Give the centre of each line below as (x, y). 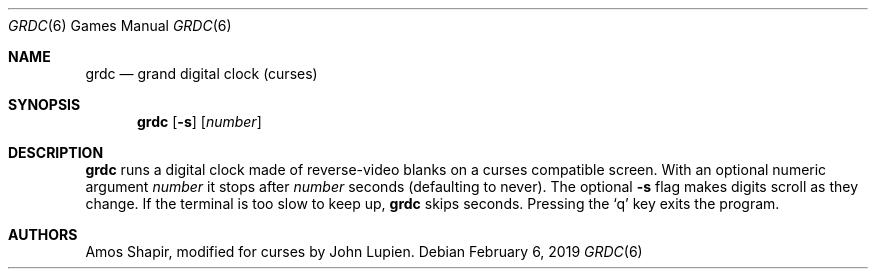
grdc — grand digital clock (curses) (201, 73)
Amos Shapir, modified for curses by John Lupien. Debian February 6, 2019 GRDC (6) (364, 251)
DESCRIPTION (56, 152)
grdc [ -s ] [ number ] (199, 121)
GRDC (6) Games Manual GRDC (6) (120, 25)
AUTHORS (43, 234)
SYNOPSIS (44, 104)
